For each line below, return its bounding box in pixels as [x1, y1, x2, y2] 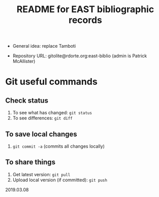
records [68, 14, 103, 26]
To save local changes [5, 129, 77, 138]
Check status [5, 96, 48, 105]
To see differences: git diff [12, 115, 73, 121]
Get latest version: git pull [12, 171, 71, 177]
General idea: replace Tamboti [12, 43, 76, 49]
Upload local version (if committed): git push [12, 177, 108, 183]
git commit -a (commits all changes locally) [12, 143, 105, 149]
